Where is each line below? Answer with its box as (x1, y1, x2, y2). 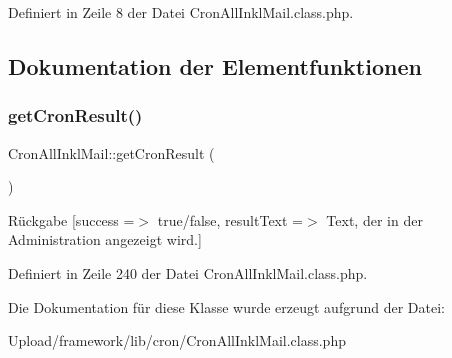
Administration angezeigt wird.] (8, 229, 202, 250)
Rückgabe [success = (8, 209, 135, 230)
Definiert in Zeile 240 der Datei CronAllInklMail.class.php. (8, 262, 368, 283)
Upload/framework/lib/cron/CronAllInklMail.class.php (8, 330, 346, 351)
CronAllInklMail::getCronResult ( (8, 142, 215, 163)
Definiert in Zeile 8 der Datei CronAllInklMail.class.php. (8, 2, 354, 22)
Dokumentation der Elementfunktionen (8, 50, 422, 81)
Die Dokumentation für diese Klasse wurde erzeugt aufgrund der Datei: (8, 296, 445, 317)
